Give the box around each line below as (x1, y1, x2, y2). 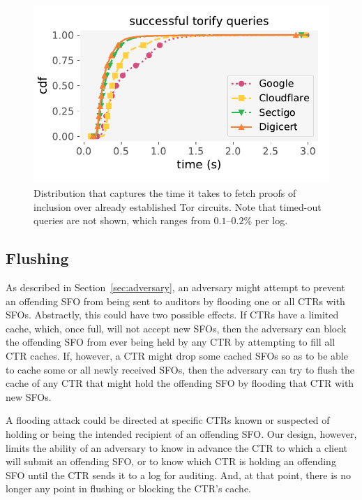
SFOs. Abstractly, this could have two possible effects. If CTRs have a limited (6, 307, 339, 322)
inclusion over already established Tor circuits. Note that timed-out (33, 199, 322, 214)
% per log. (243, 213, 288, 228)
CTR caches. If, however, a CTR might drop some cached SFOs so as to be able (6, 348, 348, 362)
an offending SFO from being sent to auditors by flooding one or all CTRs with (6, 293, 345, 308)
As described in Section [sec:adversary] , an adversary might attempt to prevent (6, 279, 345, 294)
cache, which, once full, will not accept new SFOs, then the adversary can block (6, 321, 347, 335)
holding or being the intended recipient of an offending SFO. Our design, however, (6, 426, 357, 441)
